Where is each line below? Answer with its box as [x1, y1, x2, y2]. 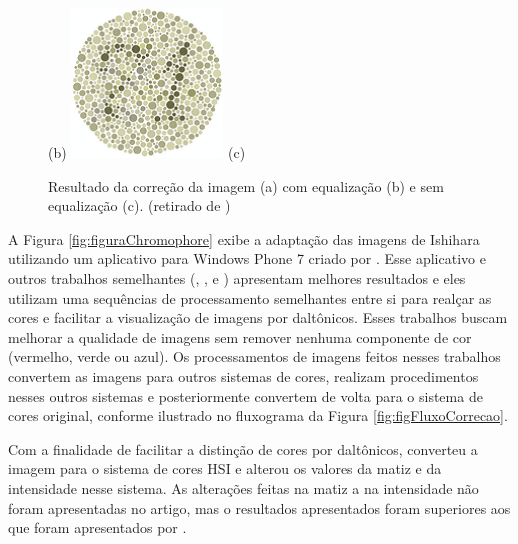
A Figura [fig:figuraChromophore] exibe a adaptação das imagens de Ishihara [8, 228, 480, 249]
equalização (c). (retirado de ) [48, 195, 231, 216]
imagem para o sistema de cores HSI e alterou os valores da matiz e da [8, 458, 442, 479]
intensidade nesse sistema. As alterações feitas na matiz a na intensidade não [8, 477, 479, 498]
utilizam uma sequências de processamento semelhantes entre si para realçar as [8, 287, 492, 308]
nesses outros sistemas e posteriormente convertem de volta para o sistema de [8, 385, 483, 406]
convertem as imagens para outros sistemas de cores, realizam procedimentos [8, 365, 479, 386]
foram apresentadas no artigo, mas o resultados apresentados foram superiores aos [8, 497, 511, 518]
